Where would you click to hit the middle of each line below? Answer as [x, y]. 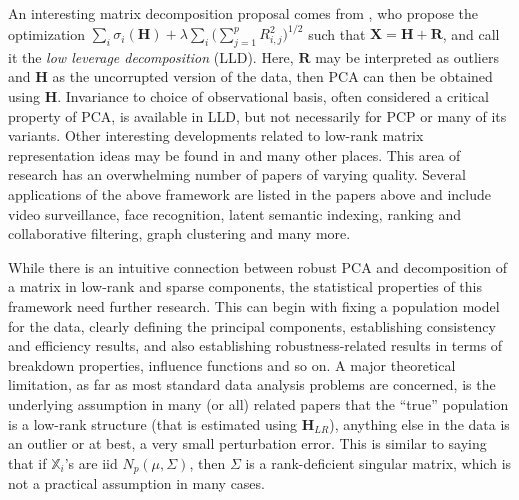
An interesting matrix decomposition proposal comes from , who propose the [243, 13]
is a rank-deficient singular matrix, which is [378, 462]
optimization [47, 33]
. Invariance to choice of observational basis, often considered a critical [273, 96]
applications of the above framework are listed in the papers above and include [250, 194]
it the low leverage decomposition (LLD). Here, [151, 56]
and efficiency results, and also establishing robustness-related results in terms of [255, 345]
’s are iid [91, 462]
